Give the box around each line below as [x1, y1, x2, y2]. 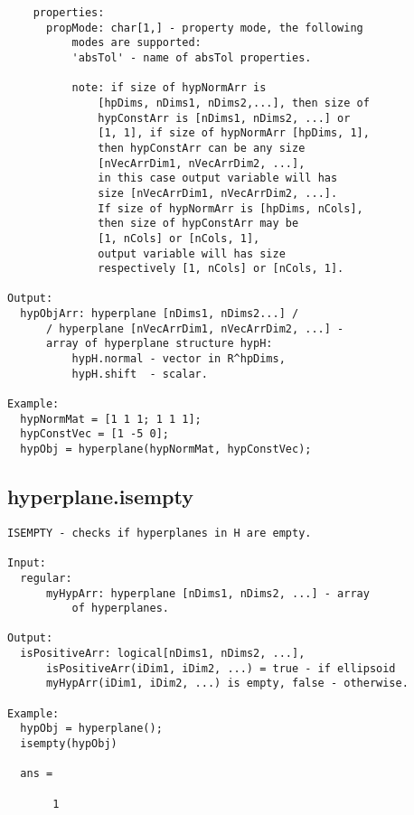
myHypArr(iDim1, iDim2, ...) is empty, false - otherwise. [45, 677, 409, 690]
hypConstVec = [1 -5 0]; [20, 427, 169, 441]
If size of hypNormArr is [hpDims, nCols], [98, 201, 363, 215]
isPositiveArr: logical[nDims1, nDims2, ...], [20, 647, 306, 660]
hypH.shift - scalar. [71, 367, 208, 380]
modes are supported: [71, 36, 202, 50]
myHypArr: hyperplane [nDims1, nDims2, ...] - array [45, 586, 370, 600]
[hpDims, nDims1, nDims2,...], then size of [98, 96, 370, 109]
